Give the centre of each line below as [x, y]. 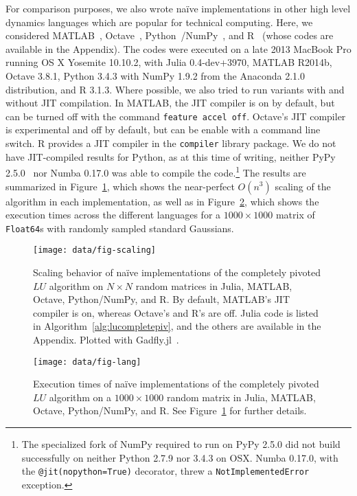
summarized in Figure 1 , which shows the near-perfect [120, 186]
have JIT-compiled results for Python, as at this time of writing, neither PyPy [171, 156]
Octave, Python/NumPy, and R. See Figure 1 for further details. [170, 410]
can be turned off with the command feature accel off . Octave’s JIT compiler [176, 116]
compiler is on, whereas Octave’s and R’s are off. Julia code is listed [176, 312]
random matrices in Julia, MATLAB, [214, 285]
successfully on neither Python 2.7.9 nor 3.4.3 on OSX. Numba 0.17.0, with [180, 457]
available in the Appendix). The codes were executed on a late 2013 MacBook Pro [178, 48]
